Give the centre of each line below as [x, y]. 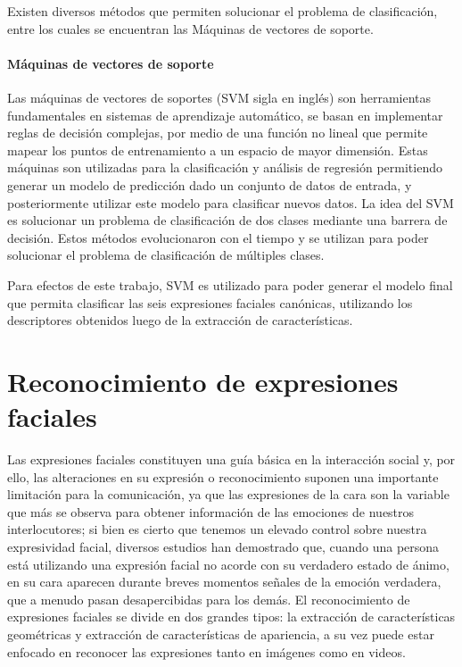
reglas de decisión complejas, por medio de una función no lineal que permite [218, 133]
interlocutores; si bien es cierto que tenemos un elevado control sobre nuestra [217, 529]
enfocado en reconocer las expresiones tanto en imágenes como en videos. [206, 651]
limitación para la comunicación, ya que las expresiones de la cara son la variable [228, 494]
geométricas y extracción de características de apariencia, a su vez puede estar [221, 634]
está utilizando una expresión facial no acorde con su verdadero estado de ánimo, [228, 564]
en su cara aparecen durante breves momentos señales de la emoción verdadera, [224, 582]
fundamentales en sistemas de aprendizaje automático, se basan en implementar [225, 115]
